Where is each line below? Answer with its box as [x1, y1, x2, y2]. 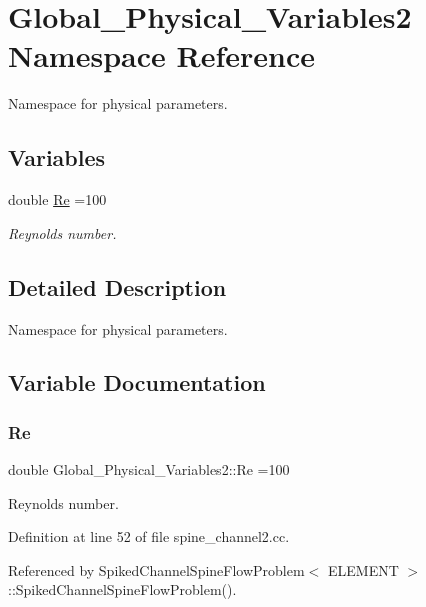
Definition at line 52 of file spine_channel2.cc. [8, 526, 290, 547]
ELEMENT [327, 559, 399, 580]
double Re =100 [8, 189, 107, 210]
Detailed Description [8, 271, 227, 302]
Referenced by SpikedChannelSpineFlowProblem [8, 559, 305, 580]
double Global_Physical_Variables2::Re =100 [8, 459, 290, 480]
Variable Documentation [8, 367, 266, 398]
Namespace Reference [8, 35, 315, 76]
